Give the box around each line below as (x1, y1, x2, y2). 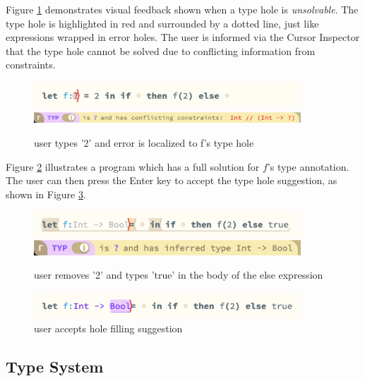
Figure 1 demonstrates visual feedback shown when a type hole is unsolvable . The (6, 2, 359, 16)
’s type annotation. (267, 159, 349, 174)
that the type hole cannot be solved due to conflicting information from (6, 43, 316, 58)
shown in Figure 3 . (6, 186, 86, 201)
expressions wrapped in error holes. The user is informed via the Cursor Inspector (6, 30, 360, 44)
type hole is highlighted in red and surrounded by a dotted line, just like (6, 16, 319, 30)
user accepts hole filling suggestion (34, 321, 183, 336)
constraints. (6, 57, 56, 72)
